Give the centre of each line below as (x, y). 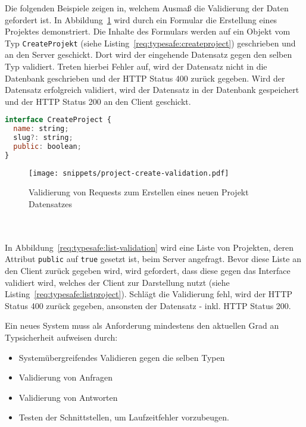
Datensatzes (51, 204)
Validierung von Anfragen (66, 377)
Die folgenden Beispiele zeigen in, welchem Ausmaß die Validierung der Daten (147, 8)
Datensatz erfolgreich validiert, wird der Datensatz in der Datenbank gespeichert (152, 90)
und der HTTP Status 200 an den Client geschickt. (98, 101)
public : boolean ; (47, 147)
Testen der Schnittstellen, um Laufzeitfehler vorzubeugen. (124, 417)
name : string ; (41, 129)
